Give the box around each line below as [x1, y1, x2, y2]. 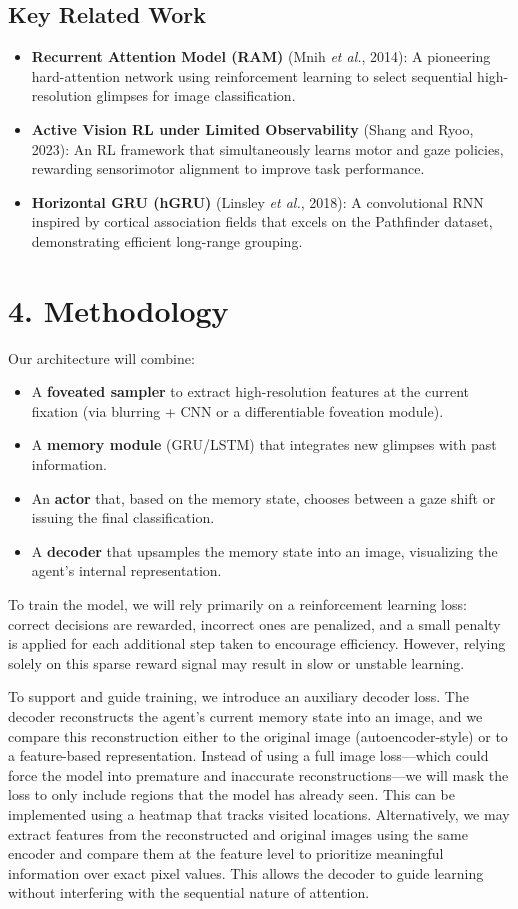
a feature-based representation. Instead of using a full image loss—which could [8, 745, 489, 766]
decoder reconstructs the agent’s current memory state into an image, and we [8, 705, 483, 726]
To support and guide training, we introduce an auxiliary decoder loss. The [8, 686, 469, 707]
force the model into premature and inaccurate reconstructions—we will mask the [8, 764, 509, 785]
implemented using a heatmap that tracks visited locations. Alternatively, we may [8, 803, 510, 824]
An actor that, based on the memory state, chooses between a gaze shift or [31, 487, 496, 508]
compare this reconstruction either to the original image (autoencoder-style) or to [8, 725, 508, 746]
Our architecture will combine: [8, 347, 195, 368]
